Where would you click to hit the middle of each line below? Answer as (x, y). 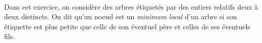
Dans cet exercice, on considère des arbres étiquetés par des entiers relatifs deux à (131, 6)
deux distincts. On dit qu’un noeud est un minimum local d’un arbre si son (121, 16)
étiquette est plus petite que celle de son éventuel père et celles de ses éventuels (127, 26)
